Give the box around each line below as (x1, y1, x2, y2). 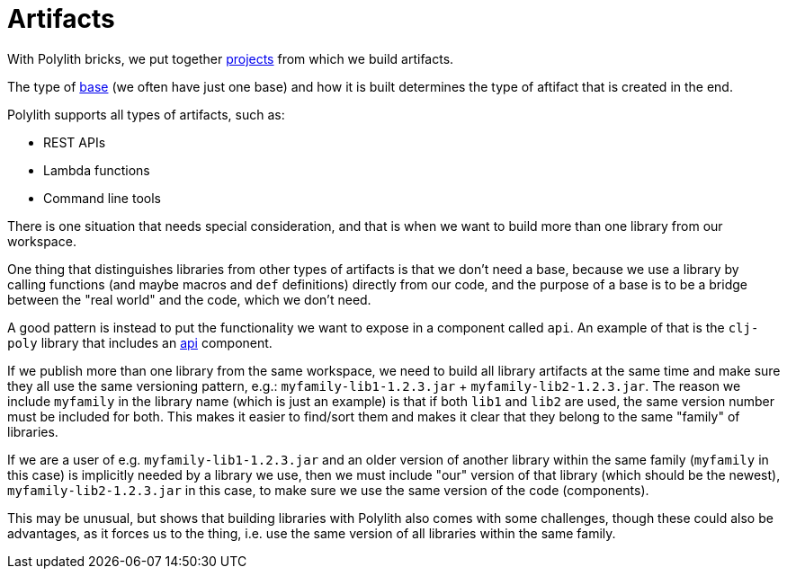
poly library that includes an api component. (7, 334, 273, 350)
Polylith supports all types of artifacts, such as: (7, 106, 285, 122)
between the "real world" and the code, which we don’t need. (7, 291, 371, 307)
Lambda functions (43, 162, 150, 178)
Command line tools (43, 190, 161, 206)
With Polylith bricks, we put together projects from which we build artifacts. (7, 50, 454, 66)
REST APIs (43, 134, 106, 150)
